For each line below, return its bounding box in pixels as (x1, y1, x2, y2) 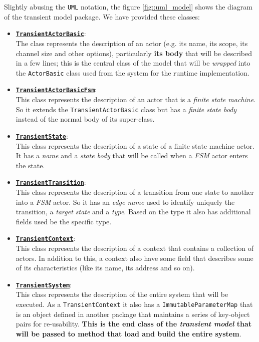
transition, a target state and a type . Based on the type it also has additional (16, 206, 251, 217)
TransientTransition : (16, 177, 86, 187)
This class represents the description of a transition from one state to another (16, 186, 254, 197)
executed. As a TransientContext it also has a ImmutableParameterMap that (16, 299, 253, 309)
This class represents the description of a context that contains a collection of (16, 242, 254, 253)
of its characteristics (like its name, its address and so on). (16, 262, 195, 273)
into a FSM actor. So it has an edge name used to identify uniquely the (16, 196, 235, 207)
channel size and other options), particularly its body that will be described (16, 48, 252, 58)
